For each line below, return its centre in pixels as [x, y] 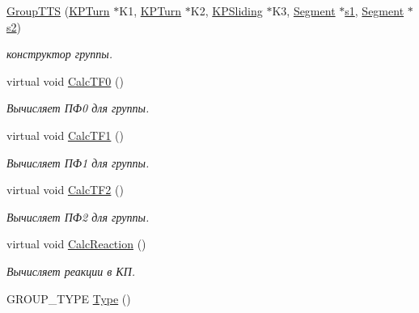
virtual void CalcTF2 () [65, 190]
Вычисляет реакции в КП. [71, 271]
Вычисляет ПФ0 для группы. [78, 108]
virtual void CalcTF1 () [65, 135]
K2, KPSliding [226, 11]
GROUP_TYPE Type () [69, 298]
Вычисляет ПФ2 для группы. [78, 216]
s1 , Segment [375, 11]
